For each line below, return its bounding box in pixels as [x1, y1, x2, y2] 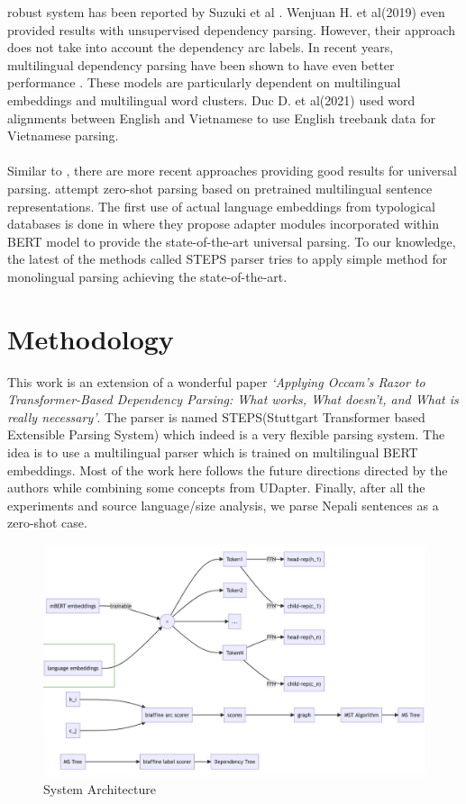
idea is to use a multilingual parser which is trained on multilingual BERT [7, 443, 418, 461]
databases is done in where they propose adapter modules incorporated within [7, 214, 439, 233]
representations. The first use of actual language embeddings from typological [7, 196, 435, 215]
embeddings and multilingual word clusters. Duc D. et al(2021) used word [7, 90, 416, 109]
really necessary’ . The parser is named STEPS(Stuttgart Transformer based [7, 407, 425, 426]
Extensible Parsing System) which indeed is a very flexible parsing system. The [7, 425, 445, 444]
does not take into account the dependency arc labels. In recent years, [7, 38, 394, 57]
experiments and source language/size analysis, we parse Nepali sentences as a [7, 495, 439, 514]
